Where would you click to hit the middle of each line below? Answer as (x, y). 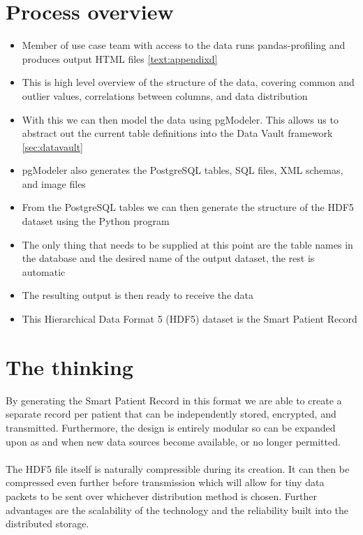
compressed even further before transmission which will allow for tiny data (165, 482)
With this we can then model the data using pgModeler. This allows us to (180, 119)
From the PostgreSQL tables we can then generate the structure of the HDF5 (188, 207)
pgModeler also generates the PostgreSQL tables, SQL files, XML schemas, (183, 170)
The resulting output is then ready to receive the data (138, 295)
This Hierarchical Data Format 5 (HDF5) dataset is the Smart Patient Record (190, 319)
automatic (44, 271)
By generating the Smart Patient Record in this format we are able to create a (174, 400)
